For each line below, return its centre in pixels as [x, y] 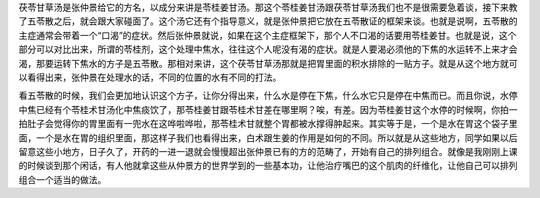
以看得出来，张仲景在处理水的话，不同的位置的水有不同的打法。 [150, 77]
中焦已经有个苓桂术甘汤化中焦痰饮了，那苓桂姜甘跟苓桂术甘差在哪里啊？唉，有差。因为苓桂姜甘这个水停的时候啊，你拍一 [268, 109]
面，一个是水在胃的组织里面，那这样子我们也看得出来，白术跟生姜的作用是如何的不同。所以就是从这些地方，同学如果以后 [268, 137]
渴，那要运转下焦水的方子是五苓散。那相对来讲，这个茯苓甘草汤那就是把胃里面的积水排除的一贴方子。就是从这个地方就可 [268, 63]
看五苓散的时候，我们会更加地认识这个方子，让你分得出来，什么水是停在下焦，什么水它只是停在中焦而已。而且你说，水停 [268, 96]
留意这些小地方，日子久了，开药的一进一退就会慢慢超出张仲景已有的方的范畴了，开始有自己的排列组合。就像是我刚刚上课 [268, 151]
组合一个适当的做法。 [62, 179]
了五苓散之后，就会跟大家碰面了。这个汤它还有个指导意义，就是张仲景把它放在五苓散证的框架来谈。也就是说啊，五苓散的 [268, 21]
